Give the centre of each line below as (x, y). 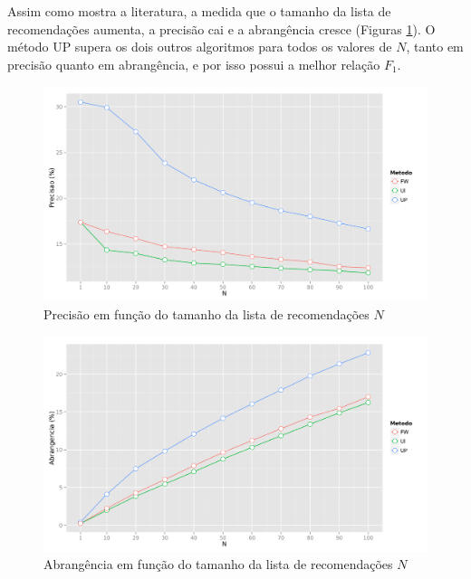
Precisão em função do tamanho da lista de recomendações (207, 314)
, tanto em (435, 47)
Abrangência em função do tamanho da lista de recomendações (218, 564)
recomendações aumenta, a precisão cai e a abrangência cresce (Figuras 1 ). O (221, 28)
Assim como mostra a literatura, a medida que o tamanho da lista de (199, 11)
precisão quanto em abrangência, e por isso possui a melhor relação (194, 64)
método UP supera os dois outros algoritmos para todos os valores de (200, 47)
